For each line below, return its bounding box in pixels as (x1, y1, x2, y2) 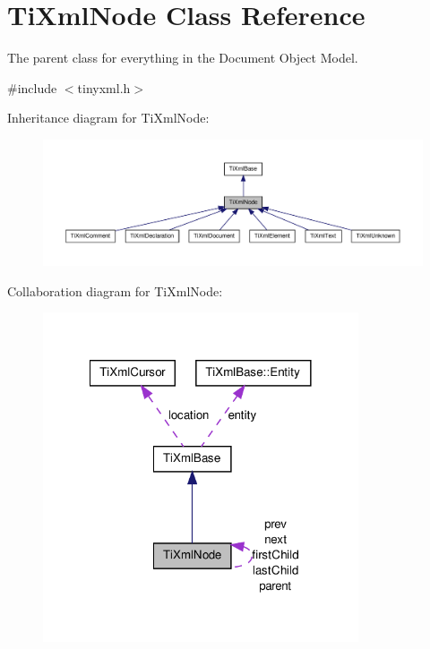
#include (7, 78, 57, 97)
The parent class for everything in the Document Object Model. (7, 48, 358, 67)
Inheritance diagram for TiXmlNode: (7, 108, 210, 127)
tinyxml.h (77, 78, 131, 97)
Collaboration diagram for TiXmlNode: (7, 281, 223, 300)
